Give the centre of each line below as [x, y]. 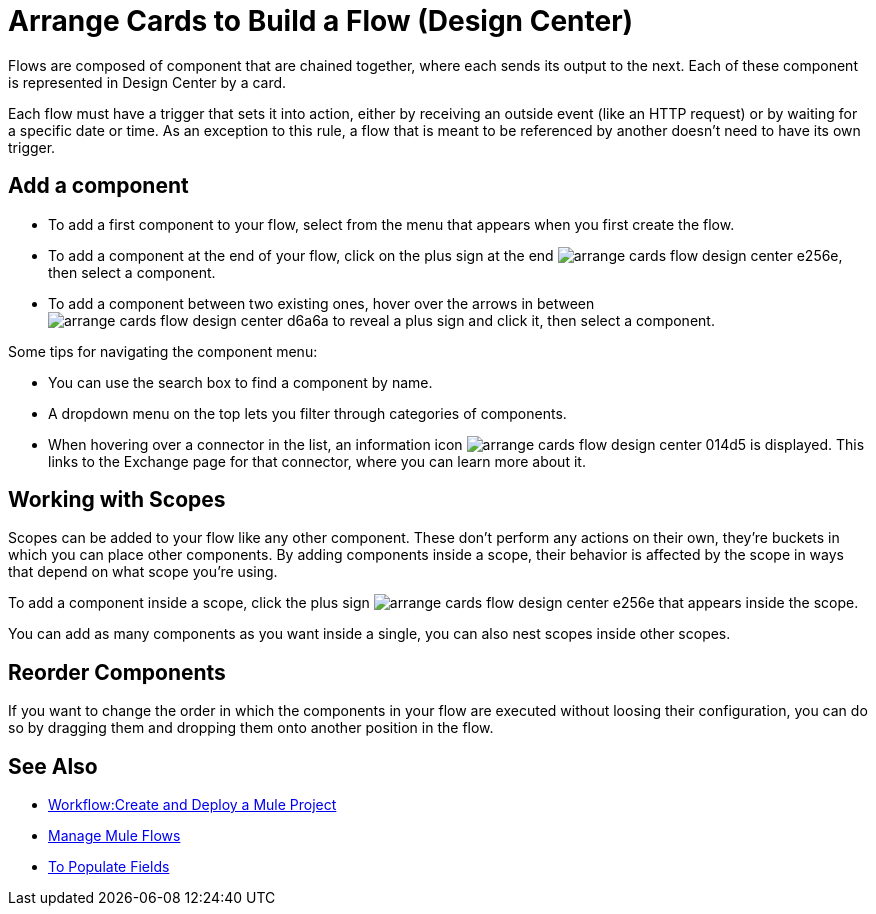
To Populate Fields [109, 867]
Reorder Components [117, 672]
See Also [53, 766]
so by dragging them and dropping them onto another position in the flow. [251, 728]
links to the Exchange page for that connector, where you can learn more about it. [317, 461]
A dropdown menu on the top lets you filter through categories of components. [307, 413]
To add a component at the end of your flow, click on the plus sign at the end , [445, 255]
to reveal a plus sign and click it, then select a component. [523, 320]
